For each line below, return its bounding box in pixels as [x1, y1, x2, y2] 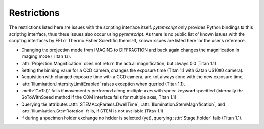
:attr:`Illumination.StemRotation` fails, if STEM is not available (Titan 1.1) [21, 108, 164, 114]
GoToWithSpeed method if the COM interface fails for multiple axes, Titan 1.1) [21, 94, 176, 100]
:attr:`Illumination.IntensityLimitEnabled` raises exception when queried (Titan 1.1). [21, 81, 185, 87]
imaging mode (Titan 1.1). [21, 54, 72, 59]
